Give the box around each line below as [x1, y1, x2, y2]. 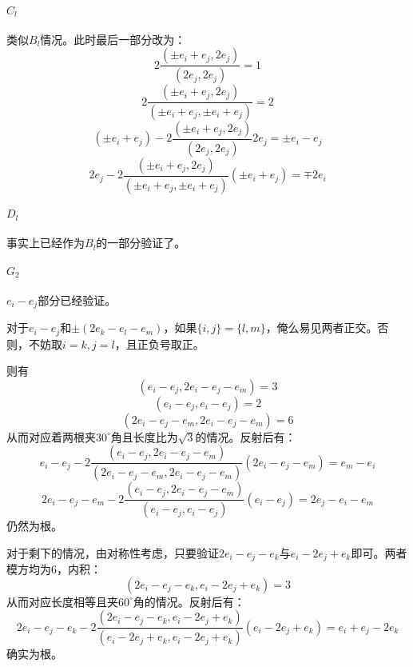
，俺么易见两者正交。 [265, 319, 378, 336]
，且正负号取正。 [114, 335, 205, 352]
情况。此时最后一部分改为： [40, 30, 186, 47]
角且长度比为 [110, 428, 178, 445]
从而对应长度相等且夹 [6, 593, 118, 609]
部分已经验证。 [38, 291, 117, 308]
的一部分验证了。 [96, 234, 186, 251]
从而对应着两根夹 [6, 428, 96, 445]
